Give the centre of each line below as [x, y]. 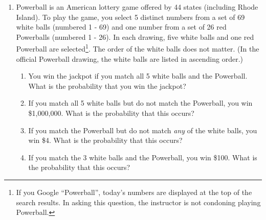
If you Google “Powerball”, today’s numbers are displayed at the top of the [134, 192]
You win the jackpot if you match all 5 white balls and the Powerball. [138, 76]
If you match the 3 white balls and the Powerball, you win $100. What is [143, 157]
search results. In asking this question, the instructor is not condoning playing [138, 202]
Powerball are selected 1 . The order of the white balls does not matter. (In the [138, 48]
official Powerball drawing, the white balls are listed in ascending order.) [129, 58]
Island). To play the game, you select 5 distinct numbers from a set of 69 [130, 17]
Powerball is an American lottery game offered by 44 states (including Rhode [137, 7]
